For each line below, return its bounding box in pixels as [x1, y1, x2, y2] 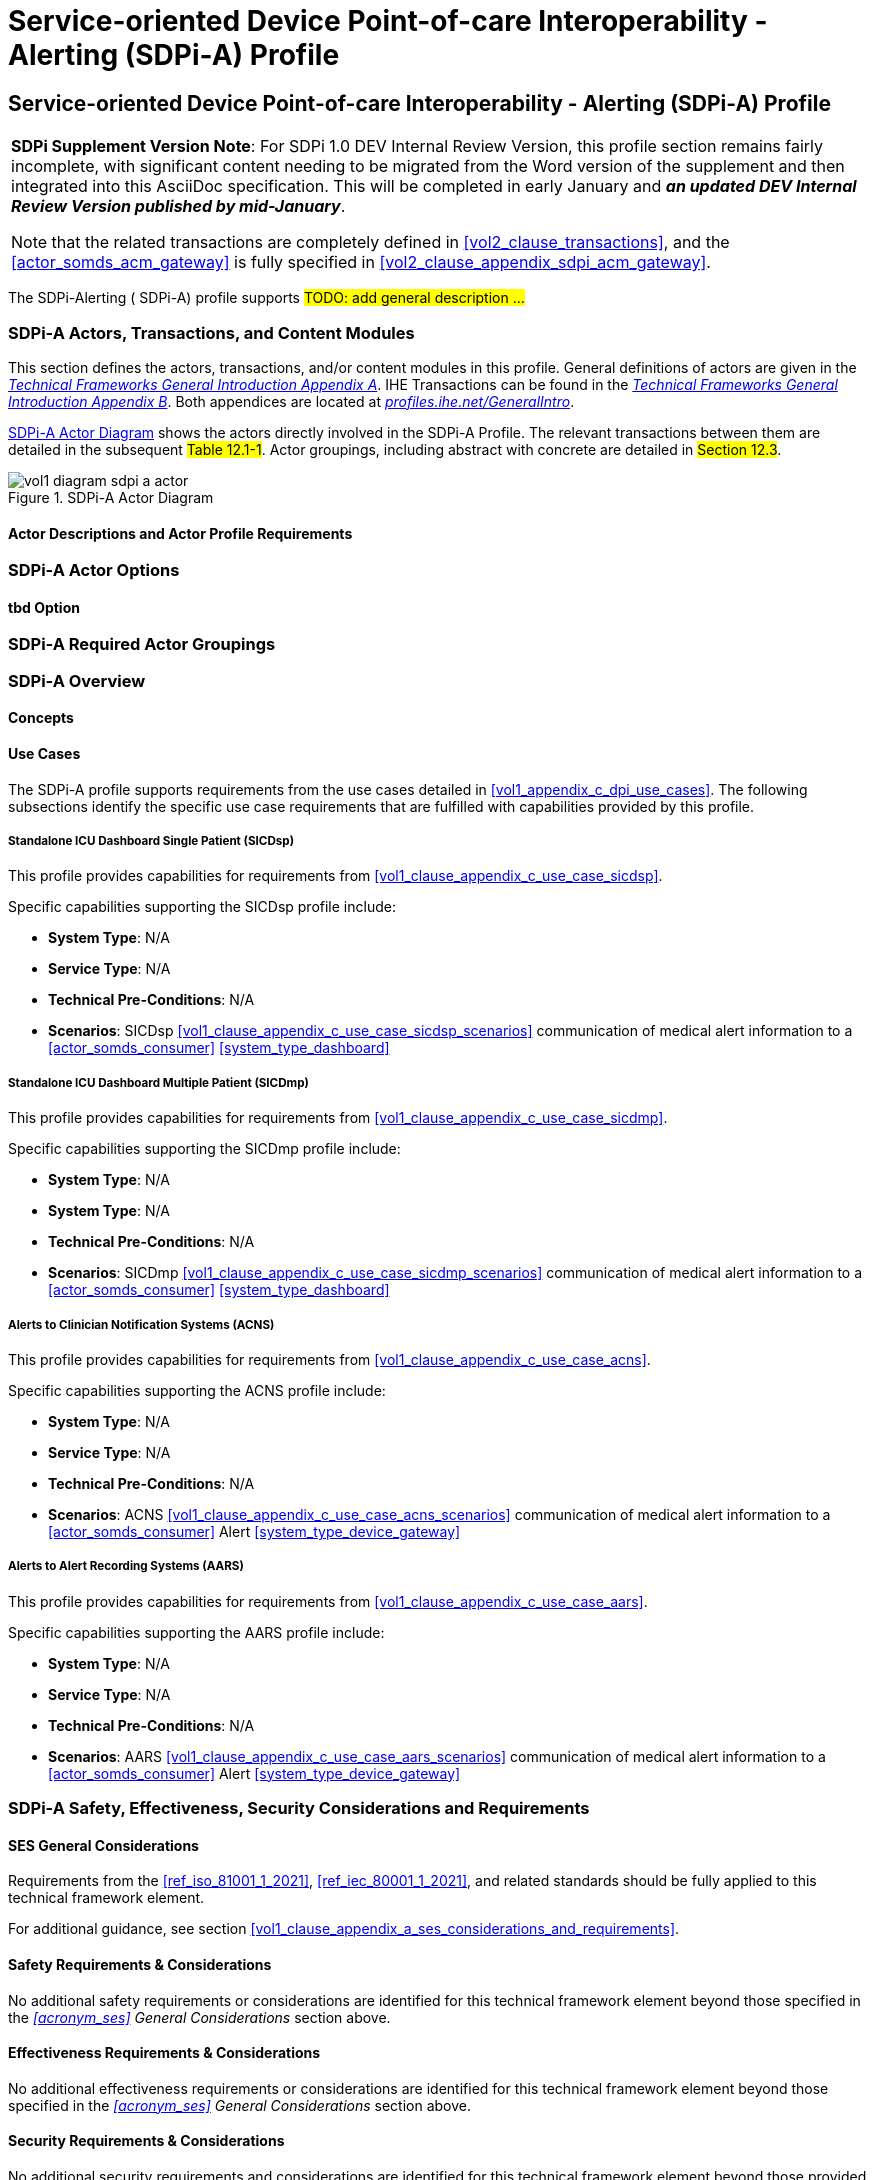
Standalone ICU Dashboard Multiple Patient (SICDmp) [8, 1075, 309, 1090]
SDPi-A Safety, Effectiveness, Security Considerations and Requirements [8, 1798, 590, 1819]
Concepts [8, 709, 74, 727]
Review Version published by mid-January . [11, 196, 346, 217]
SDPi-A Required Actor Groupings [8, 634, 276, 655]
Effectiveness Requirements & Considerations [8, 2044, 321, 2062]
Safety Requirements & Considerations [8, 1955, 272, 1973]
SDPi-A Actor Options [8, 560, 180, 581]
